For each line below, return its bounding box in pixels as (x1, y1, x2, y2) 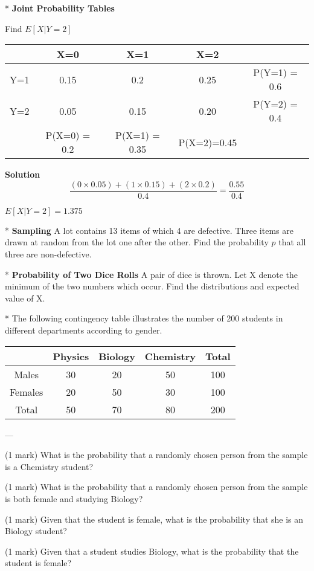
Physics (53, 349, 89, 363)
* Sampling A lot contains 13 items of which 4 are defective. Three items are (5, 224, 293, 236)
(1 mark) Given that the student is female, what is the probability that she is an (5, 512, 304, 525)
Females (10, 384, 43, 399)
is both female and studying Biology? (5, 492, 143, 505)
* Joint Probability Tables (5, 2, 115, 14)
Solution (5, 168, 40, 181)
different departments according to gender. (5, 324, 162, 336)
